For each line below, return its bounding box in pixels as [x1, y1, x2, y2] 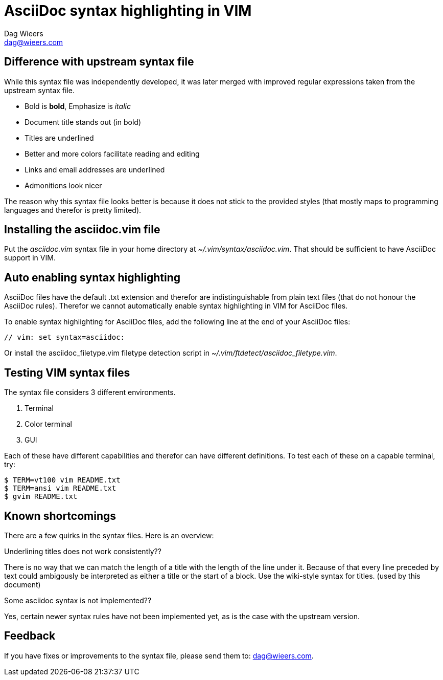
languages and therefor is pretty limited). [4, 205, 142, 214]
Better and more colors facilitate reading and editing [25, 149, 200, 158]
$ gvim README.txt [4, 492, 78, 501]
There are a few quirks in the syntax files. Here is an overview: [4, 531, 214, 540]
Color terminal [25, 420, 72, 429]
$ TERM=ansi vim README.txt [4, 484, 116, 493]
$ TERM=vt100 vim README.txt [4, 476, 121, 485]
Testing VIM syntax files [4, 366, 130, 379]
